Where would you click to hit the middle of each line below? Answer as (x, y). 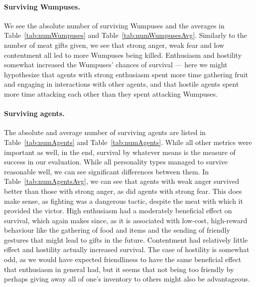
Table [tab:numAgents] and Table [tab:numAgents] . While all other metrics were (128, 142)
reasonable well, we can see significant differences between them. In (106, 171)
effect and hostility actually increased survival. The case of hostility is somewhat (127, 249)
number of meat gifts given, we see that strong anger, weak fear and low (114, 45)
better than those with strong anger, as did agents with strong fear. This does (123, 191)
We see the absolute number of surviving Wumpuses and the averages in (114, 25)
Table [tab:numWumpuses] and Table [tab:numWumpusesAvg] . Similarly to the (126, 35)
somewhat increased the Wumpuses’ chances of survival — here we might (116, 65)
